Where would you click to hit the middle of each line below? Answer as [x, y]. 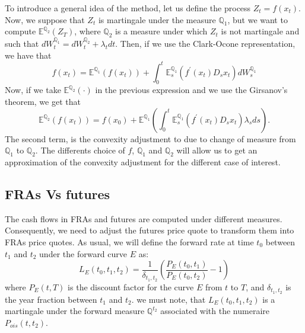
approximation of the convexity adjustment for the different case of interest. [143, 162]
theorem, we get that [43, 102]
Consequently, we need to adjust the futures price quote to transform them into [150, 230]
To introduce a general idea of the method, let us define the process [128, 8]
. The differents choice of [80, 150]
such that [22, 43]
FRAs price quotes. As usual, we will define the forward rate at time [129, 242]
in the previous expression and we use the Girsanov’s [191, 90]
